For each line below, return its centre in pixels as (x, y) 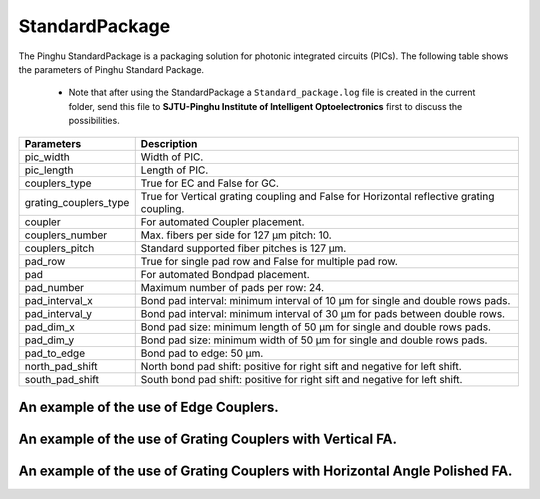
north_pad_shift (61, 366)
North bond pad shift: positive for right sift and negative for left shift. (301, 366)
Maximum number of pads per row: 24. (232, 287)
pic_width (47, 157)
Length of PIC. (174, 170)
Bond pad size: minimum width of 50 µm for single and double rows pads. (314, 340)
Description (169, 143)
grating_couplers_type (77, 202)
